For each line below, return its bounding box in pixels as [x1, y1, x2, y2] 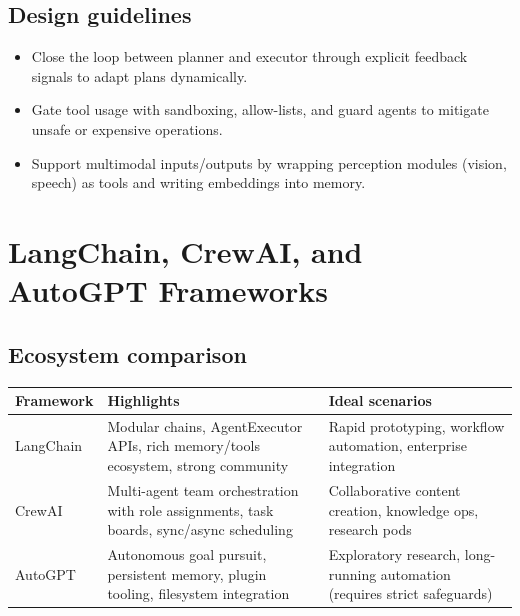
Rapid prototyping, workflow [328, 415, 505, 436]
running [328, 563, 377, 584]
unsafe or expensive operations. [31, 118, 223, 139]
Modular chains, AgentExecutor [107, 415, 303, 436]
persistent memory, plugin [107, 563, 267, 584]
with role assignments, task [107, 499, 274, 520]
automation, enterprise [328, 435, 467, 456]
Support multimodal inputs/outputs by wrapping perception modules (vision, [31, 152, 507, 173]
